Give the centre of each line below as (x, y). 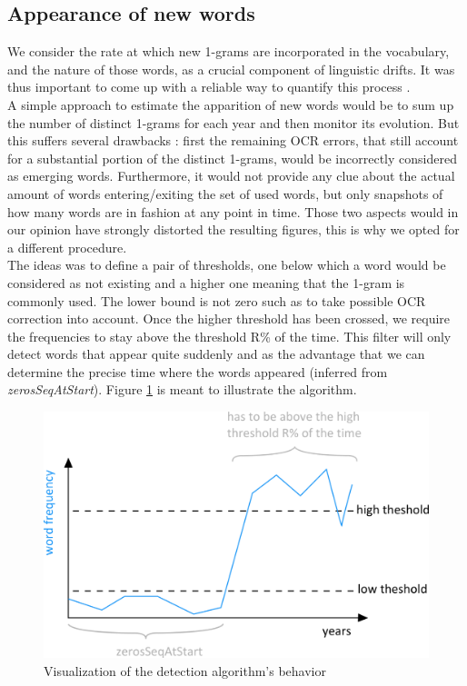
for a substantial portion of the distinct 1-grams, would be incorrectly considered (232, 158)
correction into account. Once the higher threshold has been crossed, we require (229, 318)
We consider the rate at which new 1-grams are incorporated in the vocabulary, (229, 51)
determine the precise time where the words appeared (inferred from (198, 371)
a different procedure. (67, 247)
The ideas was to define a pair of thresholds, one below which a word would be (227, 265)
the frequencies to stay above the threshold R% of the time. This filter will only (229, 336)
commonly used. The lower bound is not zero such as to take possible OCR (217, 300)
